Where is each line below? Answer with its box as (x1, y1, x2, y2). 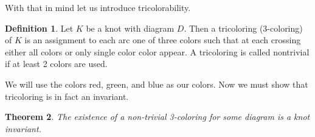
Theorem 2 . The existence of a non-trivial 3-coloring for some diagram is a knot (5, 110, 310, 123)
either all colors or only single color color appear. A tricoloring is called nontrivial (5, 45, 310, 58)
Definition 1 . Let (5, 21, 74, 34)
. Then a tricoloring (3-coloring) (184, 21, 303, 34)
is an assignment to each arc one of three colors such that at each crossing (24, 33, 301, 46)
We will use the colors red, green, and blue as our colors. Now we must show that (5, 77, 308, 90)
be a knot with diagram (86, 21, 175, 34)
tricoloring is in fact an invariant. (5, 90, 129, 102)
